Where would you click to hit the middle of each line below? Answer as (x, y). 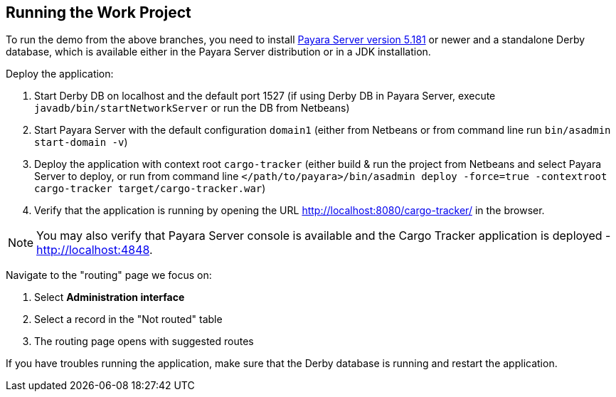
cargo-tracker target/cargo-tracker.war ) (150, 189)
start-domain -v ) (81, 142)
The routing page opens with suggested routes (144, 342)
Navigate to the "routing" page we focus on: (109, 275)
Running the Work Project (99, 12)
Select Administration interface (110, 297)
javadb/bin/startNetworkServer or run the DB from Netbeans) (192, 108)
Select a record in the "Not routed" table (128, 319)
